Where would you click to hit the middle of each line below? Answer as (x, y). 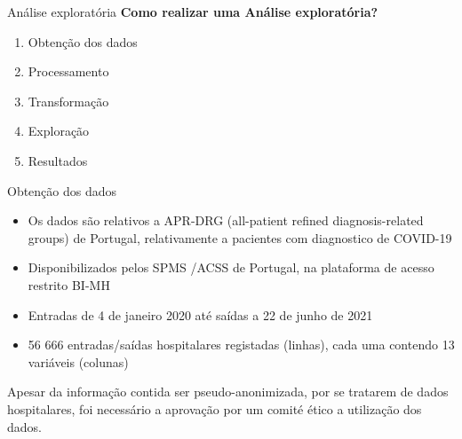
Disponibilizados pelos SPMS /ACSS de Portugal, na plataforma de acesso (231, 267)
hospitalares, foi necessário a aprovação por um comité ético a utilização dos (215, 408)
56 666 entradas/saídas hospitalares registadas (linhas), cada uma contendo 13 (241, 345)
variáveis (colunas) (78, 361)
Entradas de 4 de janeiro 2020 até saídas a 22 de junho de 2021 (200, 314)
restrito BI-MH (69, 284)
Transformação (68, 101)
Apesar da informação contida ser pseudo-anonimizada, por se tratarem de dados (228, 392)
